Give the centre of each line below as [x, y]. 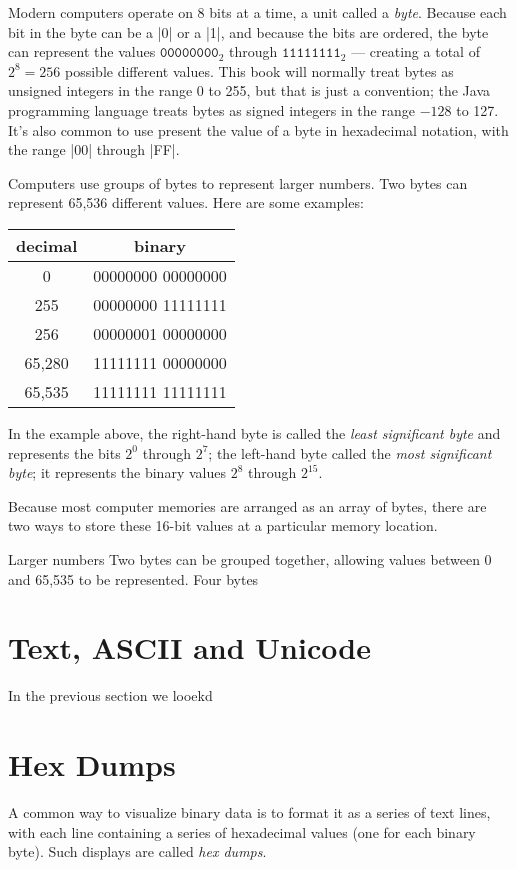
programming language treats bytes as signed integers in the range [211, 109]
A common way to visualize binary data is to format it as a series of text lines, [249, 811]
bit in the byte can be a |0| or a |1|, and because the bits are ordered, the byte [248, 31]
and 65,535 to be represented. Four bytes [133, 578]
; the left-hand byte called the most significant [350, 452]
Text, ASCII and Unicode [189, 647]
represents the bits [64, 452]
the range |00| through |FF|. [94, 149]
